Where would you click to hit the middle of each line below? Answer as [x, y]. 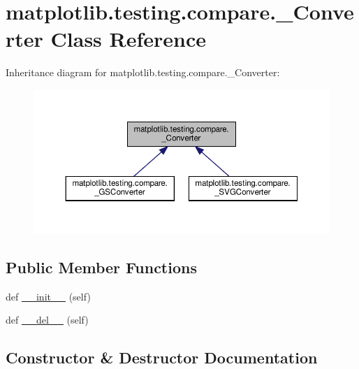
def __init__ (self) [48, 296]
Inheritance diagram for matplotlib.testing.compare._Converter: [143, 72]
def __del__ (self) [47, 320]
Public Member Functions [101, 267]
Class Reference [129, 39]
